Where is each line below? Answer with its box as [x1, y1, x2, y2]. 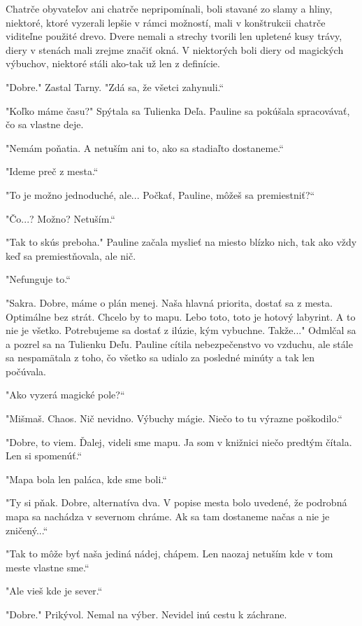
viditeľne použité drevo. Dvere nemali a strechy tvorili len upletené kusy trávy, [6, 29, 342, 43]
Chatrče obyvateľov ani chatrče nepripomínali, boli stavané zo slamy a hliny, [6, 1, 333, 15]
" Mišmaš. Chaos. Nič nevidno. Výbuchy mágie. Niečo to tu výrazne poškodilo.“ [6, 411, 342, 426]
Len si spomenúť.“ [6, 448, 82, 463]
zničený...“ [6, 522, 48, 537]
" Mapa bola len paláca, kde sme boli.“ [6, 471, 167, 486]
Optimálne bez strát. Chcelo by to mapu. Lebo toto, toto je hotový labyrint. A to [6, 309, 356, 324]
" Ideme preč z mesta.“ [6, 164, 99, 179]
